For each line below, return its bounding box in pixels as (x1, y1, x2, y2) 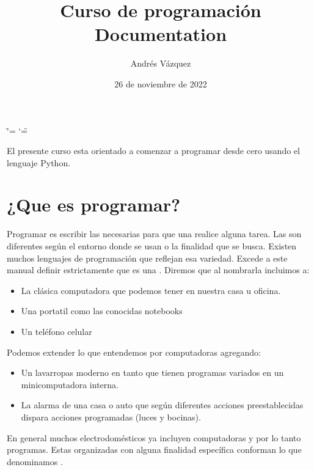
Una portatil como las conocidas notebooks (21, 304, 183, 317)
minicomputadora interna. (21, 378, 119, 391)
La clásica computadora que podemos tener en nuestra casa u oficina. (21, 284, 281, 296)
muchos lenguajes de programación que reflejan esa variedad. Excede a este (7, 251, 288, 264)
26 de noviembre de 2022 (114, 77, 207, 90)
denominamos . (7, 455, 63, 468)
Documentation (94, 21, 227, 46)
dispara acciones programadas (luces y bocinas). (21, 410, 201, 423)
